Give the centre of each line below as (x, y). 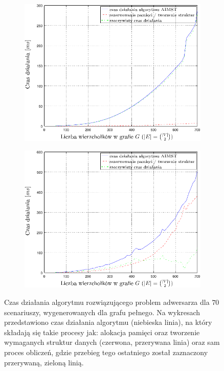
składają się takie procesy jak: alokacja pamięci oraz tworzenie (102, 332)
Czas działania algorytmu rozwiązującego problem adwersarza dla (107, 302)
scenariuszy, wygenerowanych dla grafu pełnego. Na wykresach (102, 312)
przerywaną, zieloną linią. (44, 362)
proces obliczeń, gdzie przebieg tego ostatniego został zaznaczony (106, 352)
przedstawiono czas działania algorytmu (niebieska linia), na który (108, 322)
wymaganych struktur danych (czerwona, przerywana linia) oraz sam (112, 342)
